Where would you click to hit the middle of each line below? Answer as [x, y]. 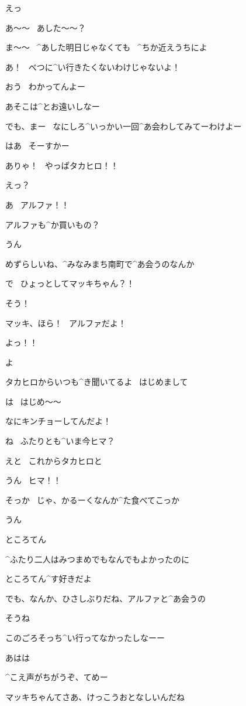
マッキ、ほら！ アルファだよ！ [66, 323]
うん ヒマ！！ [33, 480]
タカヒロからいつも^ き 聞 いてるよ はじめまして [97, 382]
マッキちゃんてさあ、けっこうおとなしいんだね [95, 696]
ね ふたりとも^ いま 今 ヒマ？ [60, 441]
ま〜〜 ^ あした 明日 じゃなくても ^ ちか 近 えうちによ [106, 47]
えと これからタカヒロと [54, 460]
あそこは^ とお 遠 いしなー [53, 106]
